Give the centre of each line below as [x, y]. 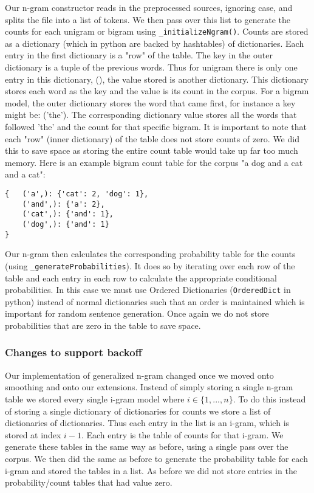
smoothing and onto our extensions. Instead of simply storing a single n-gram [149, 387]
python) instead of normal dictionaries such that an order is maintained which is [155, 301]
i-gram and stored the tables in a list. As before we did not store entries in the [151, 470]
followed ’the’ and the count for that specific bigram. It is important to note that [156, 126]
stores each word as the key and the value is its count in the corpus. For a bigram [157, 91]
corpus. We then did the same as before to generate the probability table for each [156, 458]
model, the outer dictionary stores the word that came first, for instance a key [150, 102]
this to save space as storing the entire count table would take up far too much [152, 150]
